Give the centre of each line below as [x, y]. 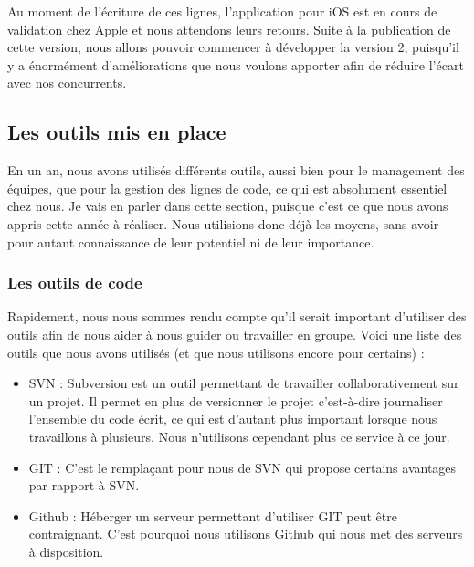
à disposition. [66, 551]
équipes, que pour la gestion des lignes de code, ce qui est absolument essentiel [227, 188]
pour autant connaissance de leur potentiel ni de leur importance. [191, 241]
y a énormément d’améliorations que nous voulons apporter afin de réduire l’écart [236, 64]
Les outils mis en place [117, 132]
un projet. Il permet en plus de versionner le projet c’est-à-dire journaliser [236, 400]
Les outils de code [75, 283]
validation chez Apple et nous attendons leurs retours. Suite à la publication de [229, 29]
